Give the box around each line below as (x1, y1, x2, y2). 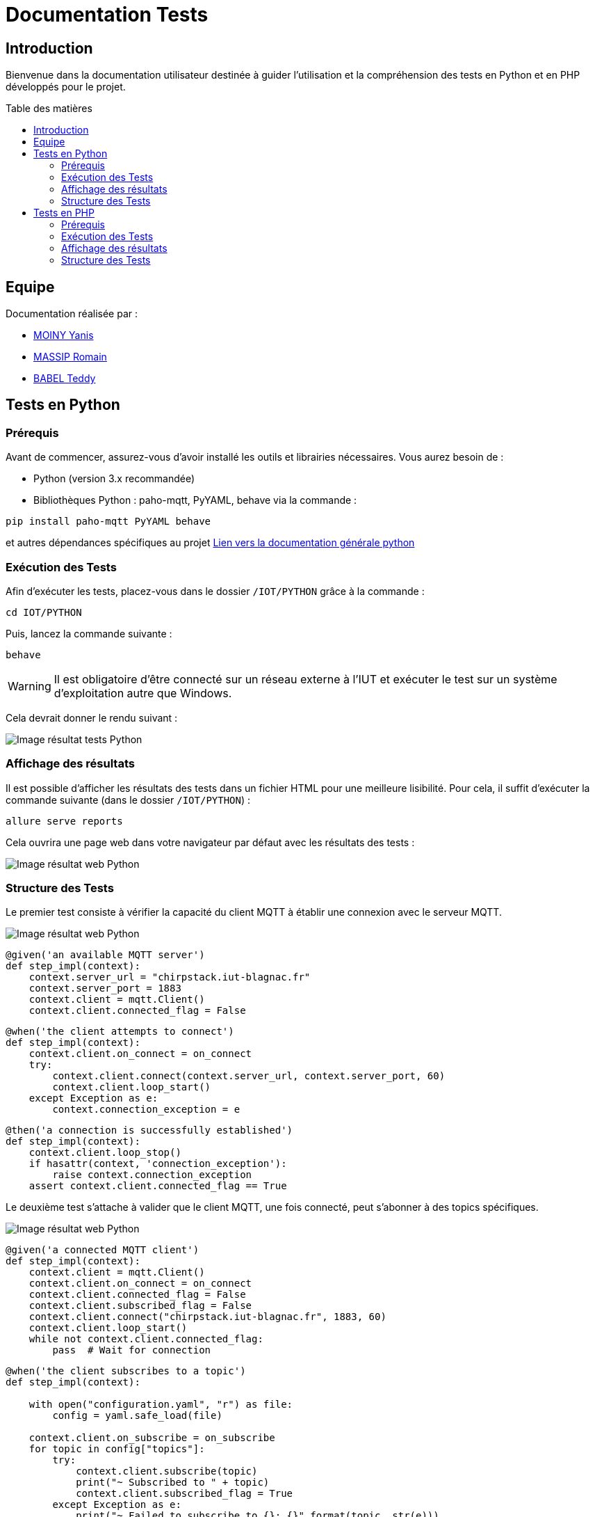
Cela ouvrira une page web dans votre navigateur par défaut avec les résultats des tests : (6, 836, 415, 848)
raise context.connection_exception (52, 1169, 252, 1181)
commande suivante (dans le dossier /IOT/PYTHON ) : (6, 793, 251, 806)
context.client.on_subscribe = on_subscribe (28, 1432, 275, 1444)
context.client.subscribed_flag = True (76, 1488, 293, 1500)
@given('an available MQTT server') (6, 949, 205, 961)
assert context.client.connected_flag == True (28, 1180, 287, 1192)
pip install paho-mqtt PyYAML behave (6, 516, 211, 527)
